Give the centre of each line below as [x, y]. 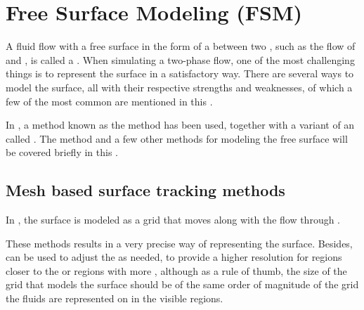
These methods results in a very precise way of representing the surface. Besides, [179, 243]
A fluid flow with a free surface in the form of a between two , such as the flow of [181, 46]
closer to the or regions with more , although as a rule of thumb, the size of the [176, 270]
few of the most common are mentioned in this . [109, 101]
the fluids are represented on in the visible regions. [115, 298]
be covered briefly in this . [62, 152]
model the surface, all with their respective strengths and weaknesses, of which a [179, 87]
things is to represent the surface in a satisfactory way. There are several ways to [180, 73]
